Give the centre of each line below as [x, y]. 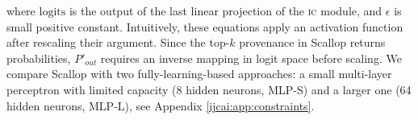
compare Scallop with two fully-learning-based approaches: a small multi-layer [199, 74]
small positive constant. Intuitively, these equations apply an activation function [205, 26]
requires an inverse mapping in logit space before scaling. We [251, 58]
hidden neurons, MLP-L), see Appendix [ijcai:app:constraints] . [161, 105]
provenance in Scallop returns [312, 42]
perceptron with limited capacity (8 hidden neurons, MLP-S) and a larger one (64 [209, 89]
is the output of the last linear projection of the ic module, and [226, 10]
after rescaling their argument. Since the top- [118, 42]
